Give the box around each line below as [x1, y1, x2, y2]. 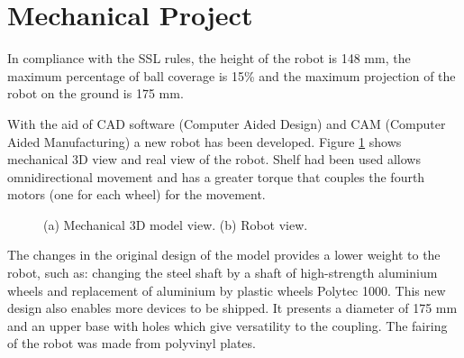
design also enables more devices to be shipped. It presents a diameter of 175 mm [7, 298, 458, 317]
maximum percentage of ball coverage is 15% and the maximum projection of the [7, 66, 456, 85]
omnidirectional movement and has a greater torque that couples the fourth [7, 167, 425, 186]
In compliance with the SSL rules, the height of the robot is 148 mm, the [7, 49, 411, 68]
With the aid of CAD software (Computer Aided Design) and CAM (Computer [7, 114, 446, 133]
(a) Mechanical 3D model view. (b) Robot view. [43, 215, 308, 234]
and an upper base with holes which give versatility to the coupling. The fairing [7, 316, 448, 335]
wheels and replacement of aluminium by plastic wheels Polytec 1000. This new [7, 280, 446, 299]
